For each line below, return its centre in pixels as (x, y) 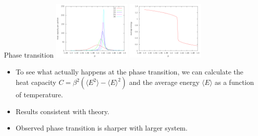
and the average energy (164, 82)
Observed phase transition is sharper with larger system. (101, 128)
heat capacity (36, 82)
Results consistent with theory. (63, 111)
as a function (234, 82)
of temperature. (39, 95)
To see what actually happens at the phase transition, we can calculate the (129, 71)
